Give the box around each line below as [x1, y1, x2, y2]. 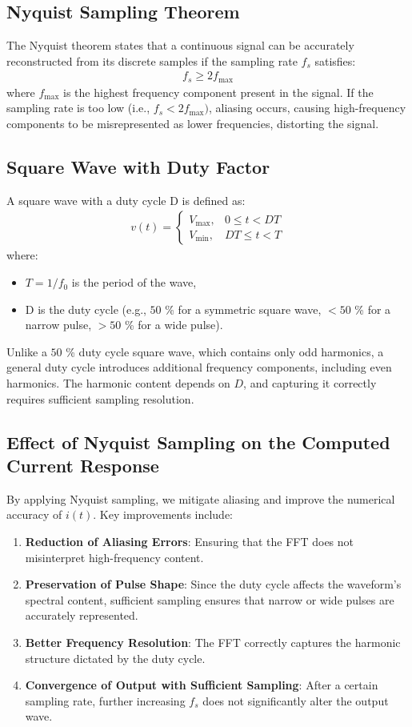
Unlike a [6, 343, 47, 359]
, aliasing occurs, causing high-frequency [209, 99, 406, 116]
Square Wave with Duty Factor [6, 155, 270, 179]
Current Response [6, 453, 159, 478]
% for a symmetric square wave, [165, 300, 322, 317]
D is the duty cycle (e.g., [25, 300, 146, 317]
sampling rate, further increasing [25, 692, 186, 709]
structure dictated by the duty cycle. [25, 649, 206, 666]
